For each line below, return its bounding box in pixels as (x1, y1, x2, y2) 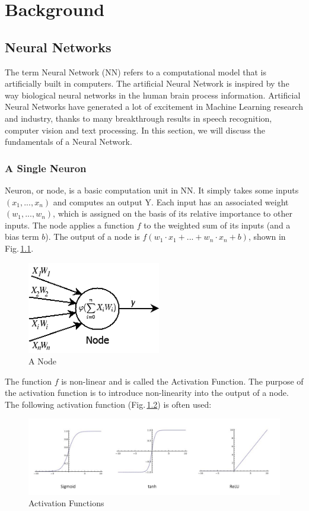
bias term (5, 230, 39, 243)
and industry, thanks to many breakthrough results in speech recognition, (5, 112, 272, 124)
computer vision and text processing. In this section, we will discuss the (5, 123, 265, 136)
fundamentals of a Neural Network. (5, 135, 132, 148)
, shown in (248, 230, 286, 243)
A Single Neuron (5, 160, 87, 175)
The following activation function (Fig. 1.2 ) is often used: (5, 398, 212, 410)
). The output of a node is (45, 230, 140, 243)
